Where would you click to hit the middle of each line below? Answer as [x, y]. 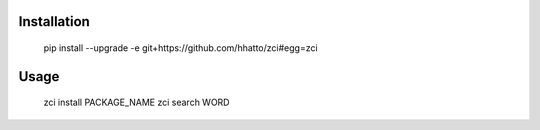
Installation [54, 21]
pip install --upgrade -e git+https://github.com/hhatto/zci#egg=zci [181, 48]
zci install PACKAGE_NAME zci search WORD [136, 102]
